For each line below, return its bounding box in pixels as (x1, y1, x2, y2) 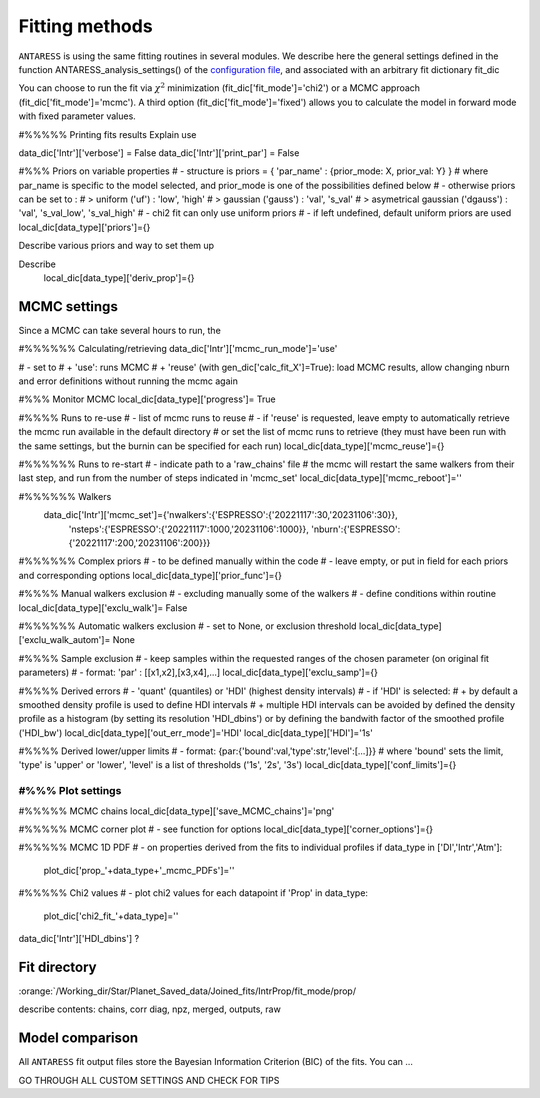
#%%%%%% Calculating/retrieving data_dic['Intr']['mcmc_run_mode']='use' (18, 343, 338, 355)
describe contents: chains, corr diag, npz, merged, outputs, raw (18, 1003, 282, 1015)
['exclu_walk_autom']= (18, 634, 111, 646)
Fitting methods (18, 15, 154, 37)
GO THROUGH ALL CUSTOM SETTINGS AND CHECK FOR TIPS (18, 1074, 280, 1086)
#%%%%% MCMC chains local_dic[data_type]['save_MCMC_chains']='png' (18, 805, 335, 817)
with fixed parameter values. (18, 110, 137, 122)
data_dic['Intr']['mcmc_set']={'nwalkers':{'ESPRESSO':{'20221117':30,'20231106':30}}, (43, 509, 399, 521)
